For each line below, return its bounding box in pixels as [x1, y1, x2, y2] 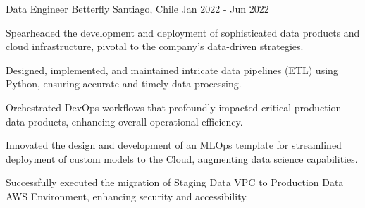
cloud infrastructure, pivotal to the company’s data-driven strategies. [6, 39, 304, 54]
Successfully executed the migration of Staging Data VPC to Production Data [6, 175, 344, 190]
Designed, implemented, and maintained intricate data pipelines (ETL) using [6, 62, 338, 77]
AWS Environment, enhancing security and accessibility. [6, 188, 249, 203]
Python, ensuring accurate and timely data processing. [6, 76, 242, 91]
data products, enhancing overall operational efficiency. [6, 114, 243, 128]
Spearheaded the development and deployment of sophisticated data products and [6, 25, 360, 39]
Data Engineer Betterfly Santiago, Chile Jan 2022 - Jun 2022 [6, 1, 269, 16]
